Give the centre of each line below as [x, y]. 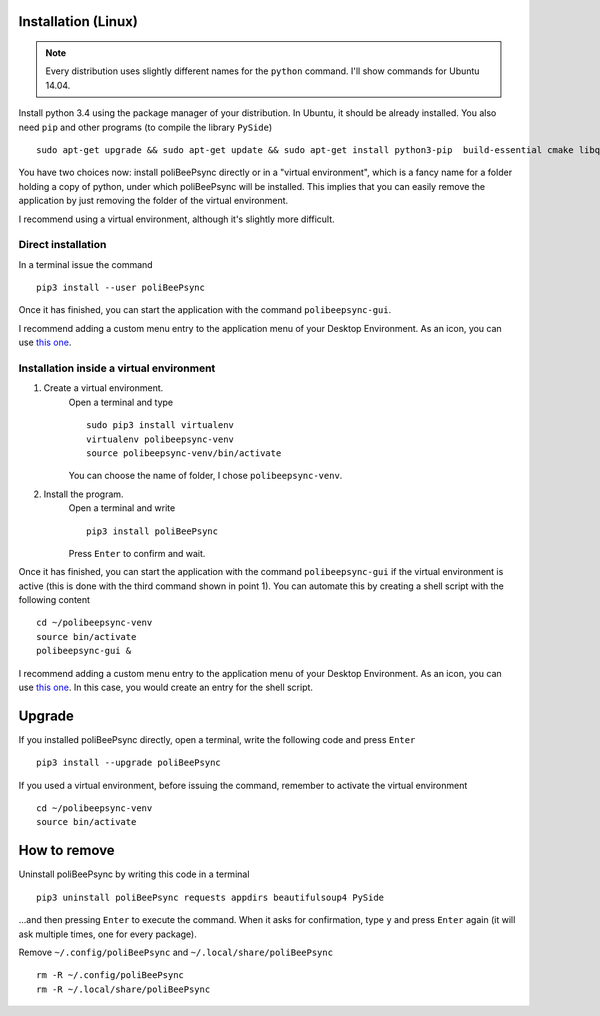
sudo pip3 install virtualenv [160, 425]
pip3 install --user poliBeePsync [120, 288]
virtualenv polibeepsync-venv [160, 439]
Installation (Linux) [78, 21]
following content [54, 600]
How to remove [66, 850]
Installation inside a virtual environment [117, 368]
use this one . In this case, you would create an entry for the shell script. [166, 687]
